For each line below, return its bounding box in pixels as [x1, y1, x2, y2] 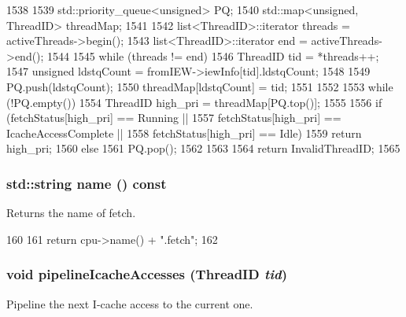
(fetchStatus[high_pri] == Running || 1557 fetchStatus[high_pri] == [6, 109, 341, 126]
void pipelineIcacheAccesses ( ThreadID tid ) [6, 264, 288, 284]
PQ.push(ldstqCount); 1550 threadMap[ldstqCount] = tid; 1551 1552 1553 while [6, 78, 393, 94]
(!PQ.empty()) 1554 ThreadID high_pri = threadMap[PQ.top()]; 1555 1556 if [6, 94, 382, 110]
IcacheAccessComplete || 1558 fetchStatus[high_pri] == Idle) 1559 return [6, 124, 362, 141]
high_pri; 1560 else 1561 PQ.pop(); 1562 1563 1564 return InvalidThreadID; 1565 [6, 140, 400, 157]
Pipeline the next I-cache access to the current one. [6, 295, 253, 311]
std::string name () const [6, 173, 167, 193]
